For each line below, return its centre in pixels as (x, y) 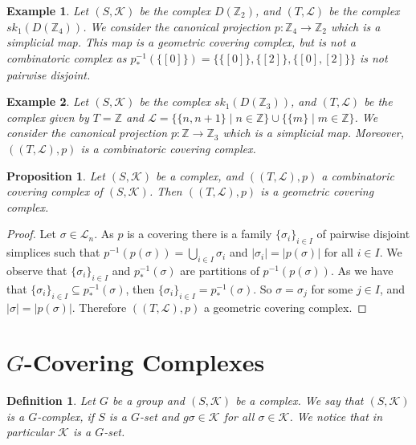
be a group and (148, 400)
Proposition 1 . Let (56, 175)
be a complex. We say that (300, 400)
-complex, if (66, 416)
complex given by (48, 117)
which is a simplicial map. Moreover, (313, 133)
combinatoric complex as (67, 57)
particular (31, 432)
